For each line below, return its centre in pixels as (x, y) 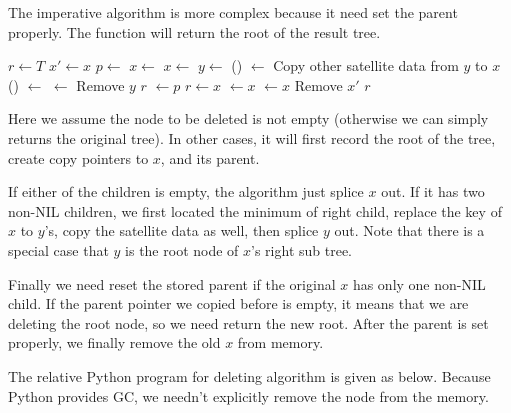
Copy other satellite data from (366, 65)
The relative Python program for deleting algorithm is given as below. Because (249, 375)
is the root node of (182, 249)
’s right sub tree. (302, 249)
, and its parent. (210, 157)
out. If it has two (433, 191)
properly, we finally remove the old (114, 342)
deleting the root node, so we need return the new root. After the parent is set (248, 322)
